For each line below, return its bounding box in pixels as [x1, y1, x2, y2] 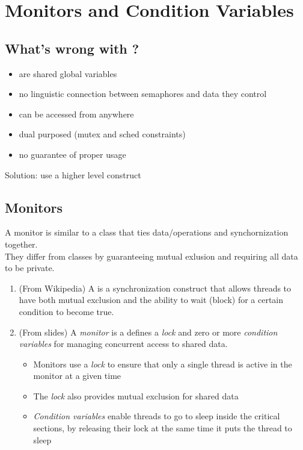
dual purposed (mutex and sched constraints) [19, 128, 186, 140]
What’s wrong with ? [5, 39, 139, 57]
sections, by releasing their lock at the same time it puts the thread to [33, 422, 292, 434]
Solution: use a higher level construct [5, 168, 141, 181]
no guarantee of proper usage [19, 148, 126, 160]
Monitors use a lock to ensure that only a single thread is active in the [33, 357, 292, 370]
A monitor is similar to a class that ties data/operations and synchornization [5, 226, 289, 239]
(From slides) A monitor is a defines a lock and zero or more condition [19, 325, 278, 338]
